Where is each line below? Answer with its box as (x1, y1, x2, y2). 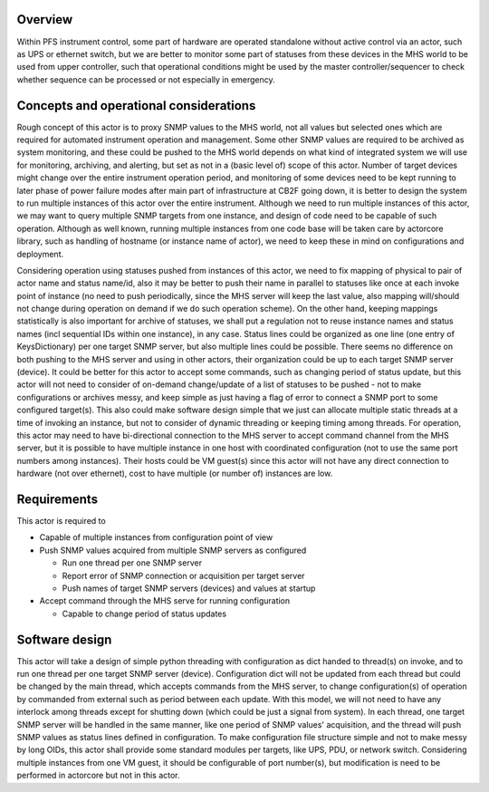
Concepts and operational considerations (16, 98, 256, 113)
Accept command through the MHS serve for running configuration (39, 595, 291, 606)
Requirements (16, 491, 99, 507)
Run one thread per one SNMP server (62, 557, 203, 568)
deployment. (16, 248, 63, 259)
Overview (16, 12, 73, 27)
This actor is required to (16, 516, 106, 526)
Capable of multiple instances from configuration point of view (39, 532, 273, 543)
